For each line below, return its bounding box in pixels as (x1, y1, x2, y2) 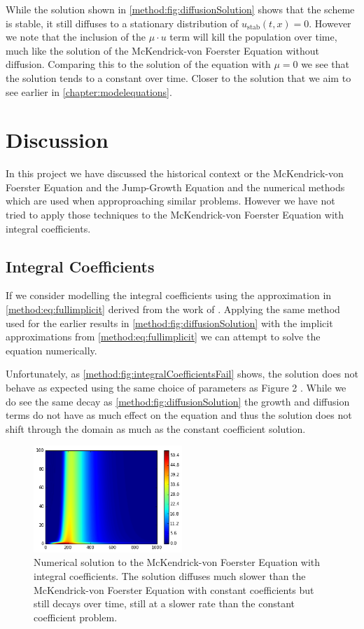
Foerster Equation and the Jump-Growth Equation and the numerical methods (6, 179, 345, 194)
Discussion (6, 125, 108, 154)
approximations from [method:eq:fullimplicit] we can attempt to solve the (6, 329, 321, 344)
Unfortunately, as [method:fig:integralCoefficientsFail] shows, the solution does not (6, 366, 359, 381)
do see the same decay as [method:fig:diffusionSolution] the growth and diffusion (6, 394, 350, 408)
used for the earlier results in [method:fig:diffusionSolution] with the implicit (6, 315, 333, 330)
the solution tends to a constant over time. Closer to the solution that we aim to (6, 70, 351, 85)
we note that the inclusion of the (6, 29, 146, 44)
